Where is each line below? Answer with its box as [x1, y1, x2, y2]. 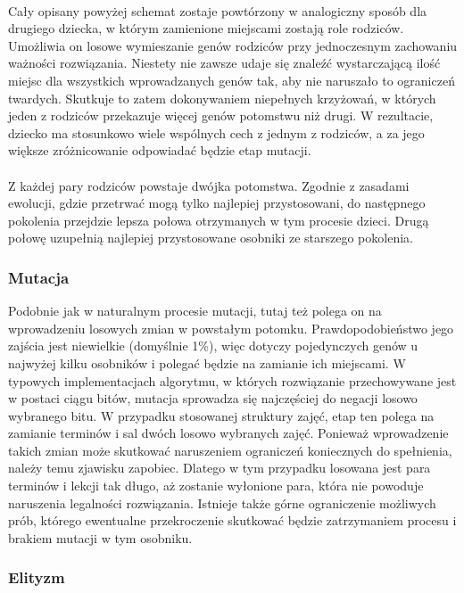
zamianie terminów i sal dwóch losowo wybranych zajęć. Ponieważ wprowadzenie [8, 424, 449, 442]
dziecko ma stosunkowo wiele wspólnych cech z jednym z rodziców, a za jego [8, 123, 425, 142]
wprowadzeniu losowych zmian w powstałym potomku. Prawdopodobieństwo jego [8, 318, 454, 337]
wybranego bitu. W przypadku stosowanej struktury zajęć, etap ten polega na [8, 406, 435, 424]
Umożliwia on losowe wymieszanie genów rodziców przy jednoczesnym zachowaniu [8, 36, 458, 54]
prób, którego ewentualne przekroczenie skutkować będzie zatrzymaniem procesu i [8, 511, 457, 530]
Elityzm [8, 566, 65, 589]
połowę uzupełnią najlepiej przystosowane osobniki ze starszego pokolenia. [8, 228, 413, 247]
